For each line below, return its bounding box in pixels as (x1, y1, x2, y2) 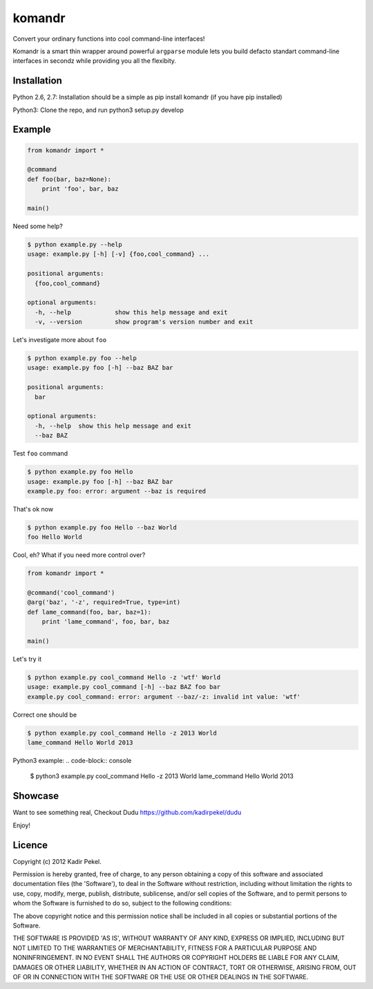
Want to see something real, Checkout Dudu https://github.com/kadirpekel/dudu (12, 809, 242, 817)
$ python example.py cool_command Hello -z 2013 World (27, 729, 217, 737)
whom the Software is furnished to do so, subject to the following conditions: (12, 899, 232, 907)
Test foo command (12, 449, 68, 458)
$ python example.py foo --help (27, 355, 137, 362)
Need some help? (12, 222, 64, 230)
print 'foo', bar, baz (41, 185, 119, 193)
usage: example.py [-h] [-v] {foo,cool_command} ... (27, 250, 210, 258)
